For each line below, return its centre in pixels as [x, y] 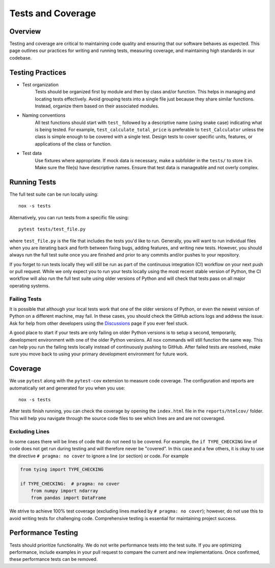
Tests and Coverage [53, 13]
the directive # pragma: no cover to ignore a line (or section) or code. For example [99, 456]
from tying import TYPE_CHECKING [62, 469]
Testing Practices [38, 72]
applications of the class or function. [73, 144]
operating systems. [30, 286]
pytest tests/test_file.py [52, 229]
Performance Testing [44, 533]
